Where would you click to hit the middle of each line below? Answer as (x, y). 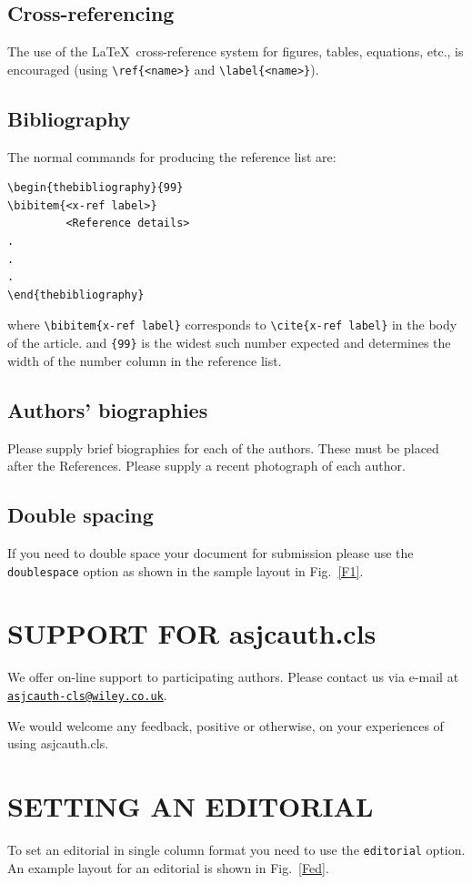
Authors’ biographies (108, 409)
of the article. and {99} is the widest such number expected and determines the (229, 343)
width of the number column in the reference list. (145, 360)
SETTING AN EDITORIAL (191, 805)
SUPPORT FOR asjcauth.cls (192, 633)
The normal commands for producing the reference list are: (172, 156)
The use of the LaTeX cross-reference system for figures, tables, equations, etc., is (236, 51)
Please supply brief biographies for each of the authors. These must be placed (223, 447)
